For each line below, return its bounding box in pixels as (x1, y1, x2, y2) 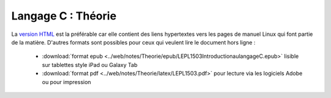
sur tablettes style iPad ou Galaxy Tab (42, 61, 138, 68)
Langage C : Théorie (11, 9, 116, 23)
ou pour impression (42, 78, 91, 85)
